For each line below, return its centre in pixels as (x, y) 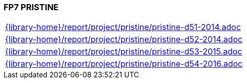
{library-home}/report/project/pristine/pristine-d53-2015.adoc (124, 52)
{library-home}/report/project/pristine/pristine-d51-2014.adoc (123, 27)
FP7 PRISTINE (31, 7)
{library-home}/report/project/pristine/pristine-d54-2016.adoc (124, 64)
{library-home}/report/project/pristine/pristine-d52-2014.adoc (124, 39)
